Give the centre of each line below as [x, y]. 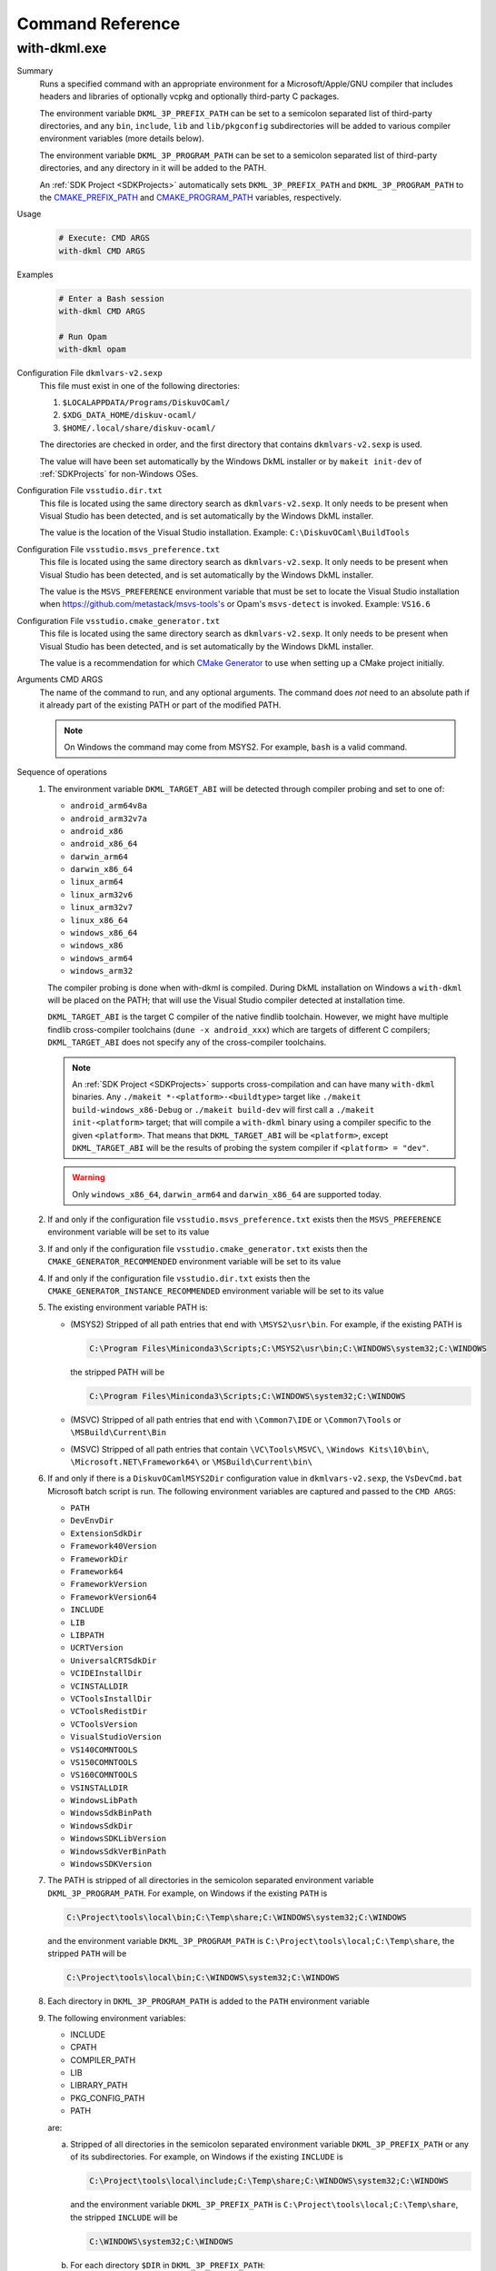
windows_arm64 [102, 958]
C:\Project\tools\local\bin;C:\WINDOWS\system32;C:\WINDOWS [203, 1978]
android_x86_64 [104, 844]
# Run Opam [83, 337]
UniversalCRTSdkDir [114, 1661]
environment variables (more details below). [122, 139]
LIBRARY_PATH [99, 2086]
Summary [35, 71]
